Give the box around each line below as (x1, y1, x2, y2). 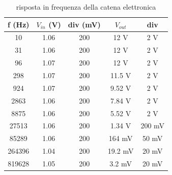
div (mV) (68, 19, 101, 29)
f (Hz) (8, 19, 30, 29)
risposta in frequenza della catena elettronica (16, 2, 156, 12)
